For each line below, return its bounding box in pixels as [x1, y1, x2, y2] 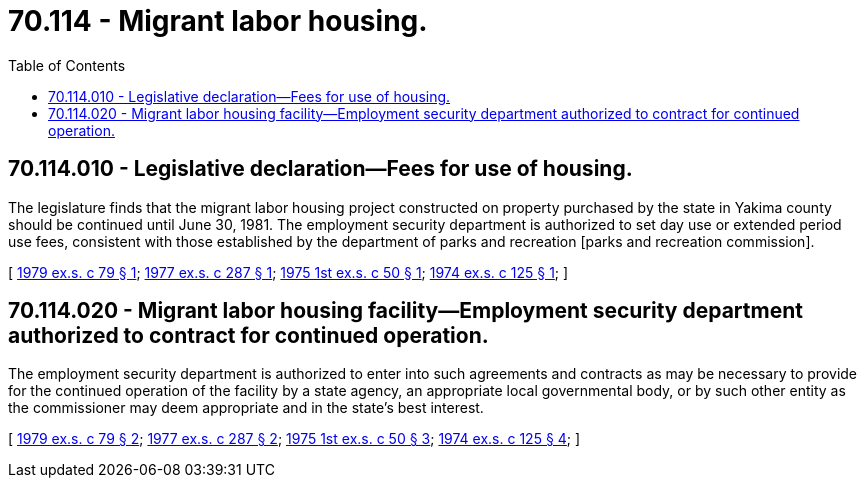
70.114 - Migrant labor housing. [8, 4, 428, 38]
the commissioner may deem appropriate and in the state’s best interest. [8, 399, 484, 417]
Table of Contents [8, 56, 126, 74]
